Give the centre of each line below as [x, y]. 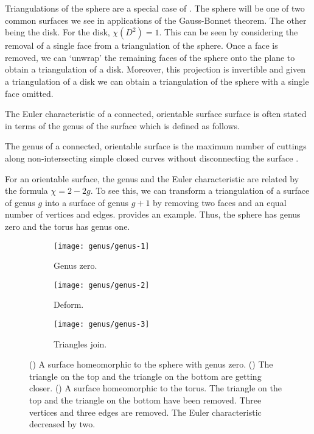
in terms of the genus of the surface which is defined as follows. [122, 125]
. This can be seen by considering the [229, 32]
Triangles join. [80, 343]
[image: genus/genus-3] [102, 324]
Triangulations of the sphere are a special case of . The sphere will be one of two [155, 8]
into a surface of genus [86, 202]
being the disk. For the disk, [58, 32]
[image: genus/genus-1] [102, 246]
